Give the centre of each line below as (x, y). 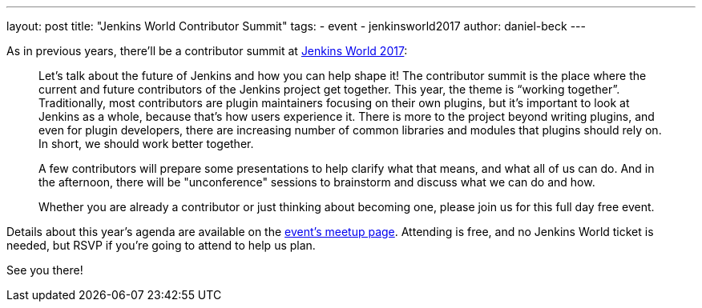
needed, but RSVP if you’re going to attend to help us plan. (161, 245)
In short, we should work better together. (146, 144)
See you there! (45, 270)
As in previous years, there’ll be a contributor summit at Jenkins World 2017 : (207, 51)
